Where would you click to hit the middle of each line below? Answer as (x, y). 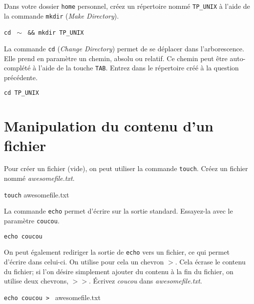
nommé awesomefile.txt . (39, 178)
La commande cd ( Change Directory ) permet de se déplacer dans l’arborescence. (124, 48)
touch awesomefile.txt (37, 194)
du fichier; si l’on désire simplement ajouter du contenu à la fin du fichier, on (119, 271)
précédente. (21, 77)
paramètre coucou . (32, 220)
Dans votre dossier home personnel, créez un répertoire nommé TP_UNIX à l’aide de (127, 6)
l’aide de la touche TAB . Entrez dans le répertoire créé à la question (138, 68)
